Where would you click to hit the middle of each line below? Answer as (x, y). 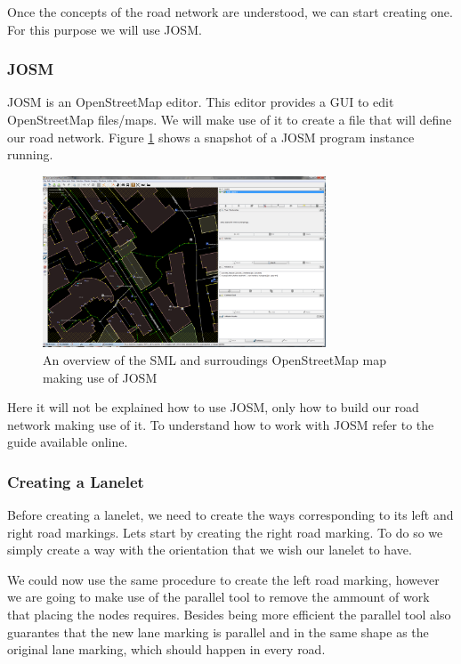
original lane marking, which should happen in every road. (166, 649)
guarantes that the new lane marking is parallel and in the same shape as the (218, 632)
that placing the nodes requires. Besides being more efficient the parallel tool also (229, 615)
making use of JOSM (100, 377)
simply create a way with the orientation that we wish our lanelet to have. (210, 550)
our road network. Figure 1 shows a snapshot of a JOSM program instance (211, 137)
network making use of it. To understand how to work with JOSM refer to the (221, 424)
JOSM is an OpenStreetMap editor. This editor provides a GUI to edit (201, 102)
